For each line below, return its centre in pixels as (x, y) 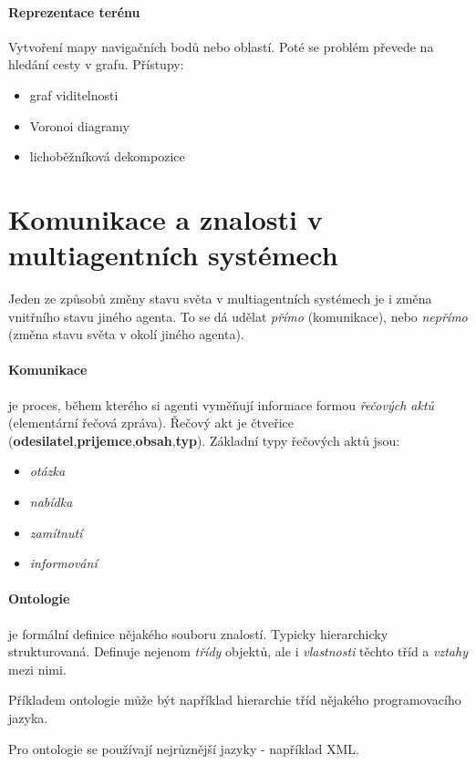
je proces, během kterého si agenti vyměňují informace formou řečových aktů (222, 404)
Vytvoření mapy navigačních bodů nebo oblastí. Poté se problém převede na (221, 46)
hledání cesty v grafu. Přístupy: (96, 64)
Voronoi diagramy (79, 125)
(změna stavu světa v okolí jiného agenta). (126, 334)
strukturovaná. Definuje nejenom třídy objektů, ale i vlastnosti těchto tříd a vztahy (238, 651)
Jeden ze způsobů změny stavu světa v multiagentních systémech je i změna (220, 299)
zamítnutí (56, 532)
